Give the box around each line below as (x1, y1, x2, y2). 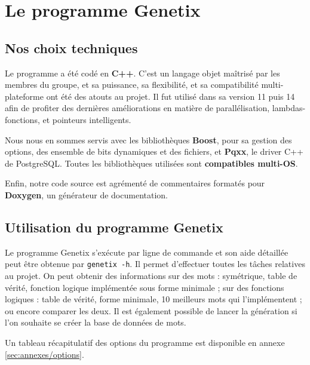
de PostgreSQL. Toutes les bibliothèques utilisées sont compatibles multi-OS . (5, 157, 298, 169)
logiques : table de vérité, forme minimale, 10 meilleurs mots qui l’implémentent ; (5, 293, 302, 305)
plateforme (5, 90, 44, 102)
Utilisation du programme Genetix (5, 217, 223, 236)
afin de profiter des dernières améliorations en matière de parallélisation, (5, 102, 270, 114)
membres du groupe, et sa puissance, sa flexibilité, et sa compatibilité (5, 78, 259, 91)
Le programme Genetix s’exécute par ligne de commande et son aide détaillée (5, 246, 288, 258)
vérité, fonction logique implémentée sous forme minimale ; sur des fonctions (5, 281, 284, 293)
